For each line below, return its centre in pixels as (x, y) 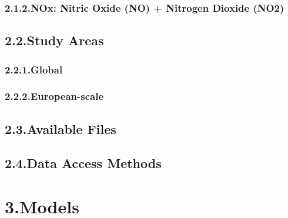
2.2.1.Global (34, 69)
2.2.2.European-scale (54, 96)
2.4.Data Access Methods (83, 163)
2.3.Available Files (61, 128)
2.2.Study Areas (54, 40)
